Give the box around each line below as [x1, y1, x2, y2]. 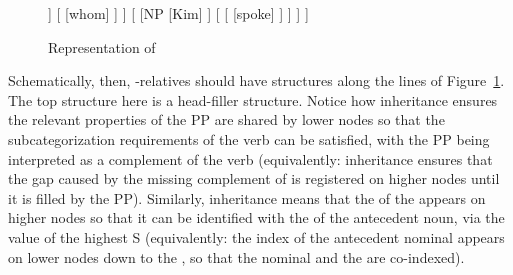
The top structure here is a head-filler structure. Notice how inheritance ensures [8, 89, 498, 110]
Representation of [48, 36, 156, 57]
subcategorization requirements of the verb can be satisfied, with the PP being [8, 128, 490, 149]
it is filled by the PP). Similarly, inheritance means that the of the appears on [8, 187, 486, 208]
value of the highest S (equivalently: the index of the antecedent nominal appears [8, 226, 505, 247]
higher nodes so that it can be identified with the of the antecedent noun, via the [8, 207, 505, 228]
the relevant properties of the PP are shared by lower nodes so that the [8, 109, 445, 130]
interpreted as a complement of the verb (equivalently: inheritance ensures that [8, 148, 493, 169]
